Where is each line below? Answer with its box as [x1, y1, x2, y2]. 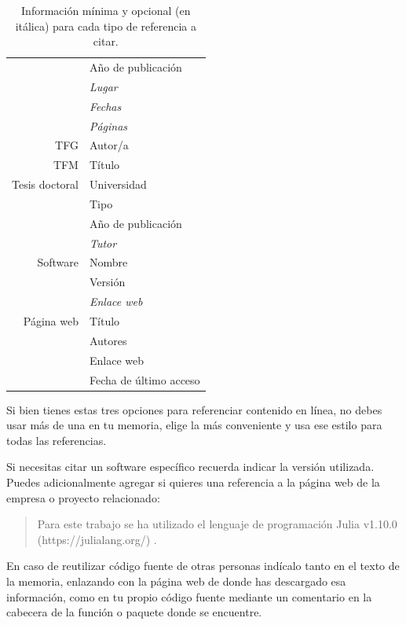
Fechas [89, 97, 122, 114]
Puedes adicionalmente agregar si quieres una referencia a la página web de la [6, 474, 380, 490]
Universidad [89, 176, 147, 193]
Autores [89, 332, 127, 348]
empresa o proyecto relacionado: [6, 489, 160, 506]
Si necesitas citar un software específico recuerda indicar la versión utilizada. [6, 458, 375, 475]
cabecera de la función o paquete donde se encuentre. [6, 604, 262, 620]
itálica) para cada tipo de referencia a [15, 17, 196, 34]
